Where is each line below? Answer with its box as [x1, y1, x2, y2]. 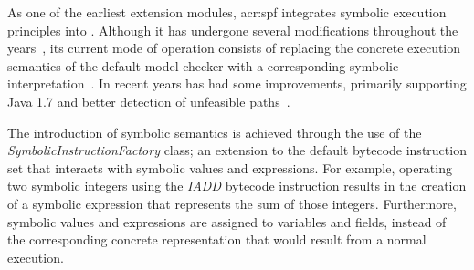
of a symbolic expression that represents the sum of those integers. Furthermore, [7, 193, 457, 213]
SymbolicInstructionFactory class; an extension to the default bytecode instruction [7, 140, 467, 160]
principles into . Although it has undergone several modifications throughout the [7, 20, 458, 39]
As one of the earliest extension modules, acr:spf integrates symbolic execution [7, 3, 447, 21]
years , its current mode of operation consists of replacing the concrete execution [7, 38, 461, 57]
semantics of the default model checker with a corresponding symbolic [7, 56, 399, 75]
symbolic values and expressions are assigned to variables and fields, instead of [7, 212, 447, 231]
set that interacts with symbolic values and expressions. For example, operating [7, 158, 452, 177]
